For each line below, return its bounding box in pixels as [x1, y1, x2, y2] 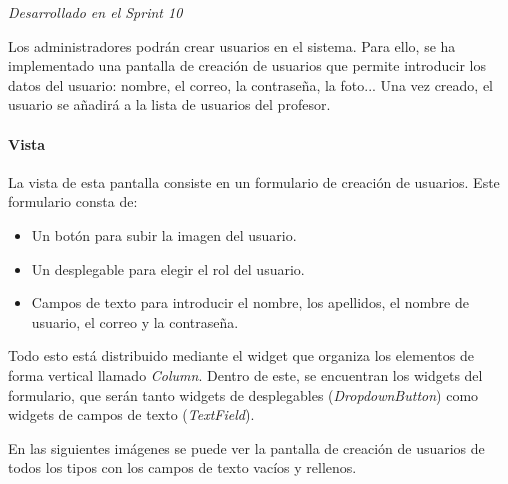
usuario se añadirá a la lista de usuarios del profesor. [8, 94, 331, 115]
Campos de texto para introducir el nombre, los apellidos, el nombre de [31, 292, 469, 313]
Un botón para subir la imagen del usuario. [31, 224, 297, 245]
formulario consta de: [8, 191, 138, 212]
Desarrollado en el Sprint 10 [8, 2, 183, 22]
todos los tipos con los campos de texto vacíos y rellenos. [8, 457, 357, 478]
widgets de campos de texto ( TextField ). [8, 404, 255, 425]
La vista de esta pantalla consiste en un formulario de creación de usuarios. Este [8, 171, 500, 192]
